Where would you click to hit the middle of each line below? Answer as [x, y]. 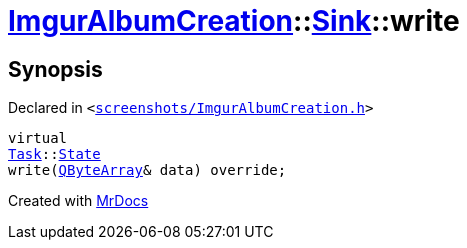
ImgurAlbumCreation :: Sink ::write [234, 21]
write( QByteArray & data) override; [147, 170]
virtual [38, 138]
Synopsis [55, 69]
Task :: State [54, 154]
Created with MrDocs [78, 201]
